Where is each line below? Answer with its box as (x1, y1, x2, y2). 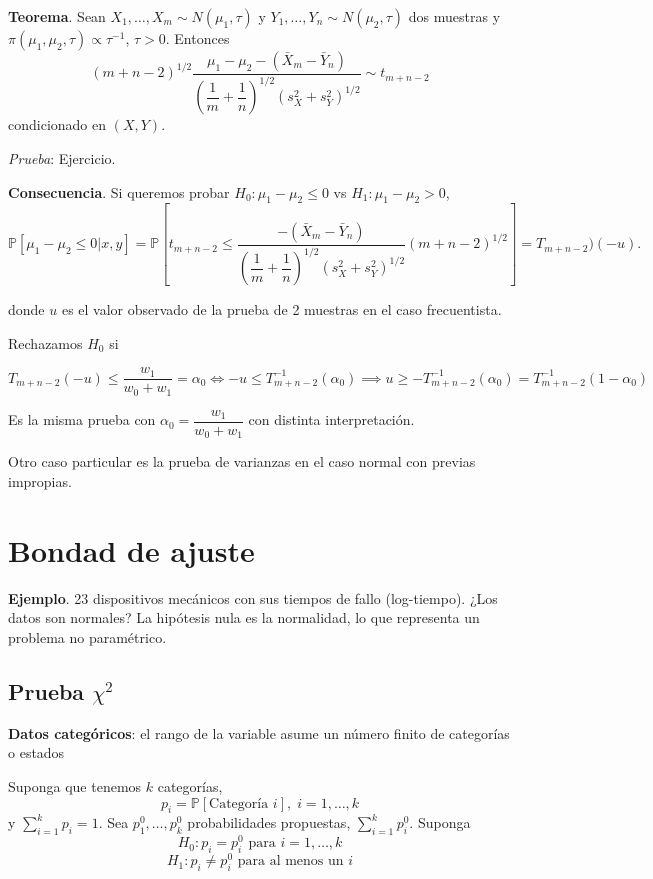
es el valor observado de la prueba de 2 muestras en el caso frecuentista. (61, 299, 502, 320)
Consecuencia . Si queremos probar (8, 181, 230, 202)
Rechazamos (8, 332, 83, 353)
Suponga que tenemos (8, 775, 142, 796)
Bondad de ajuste (8, 529, 255, 570)
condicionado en (8, 114, 107, 135)
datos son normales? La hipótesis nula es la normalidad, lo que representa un (8, 607, 480, 628)
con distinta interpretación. (248, 409, 415, 430)
